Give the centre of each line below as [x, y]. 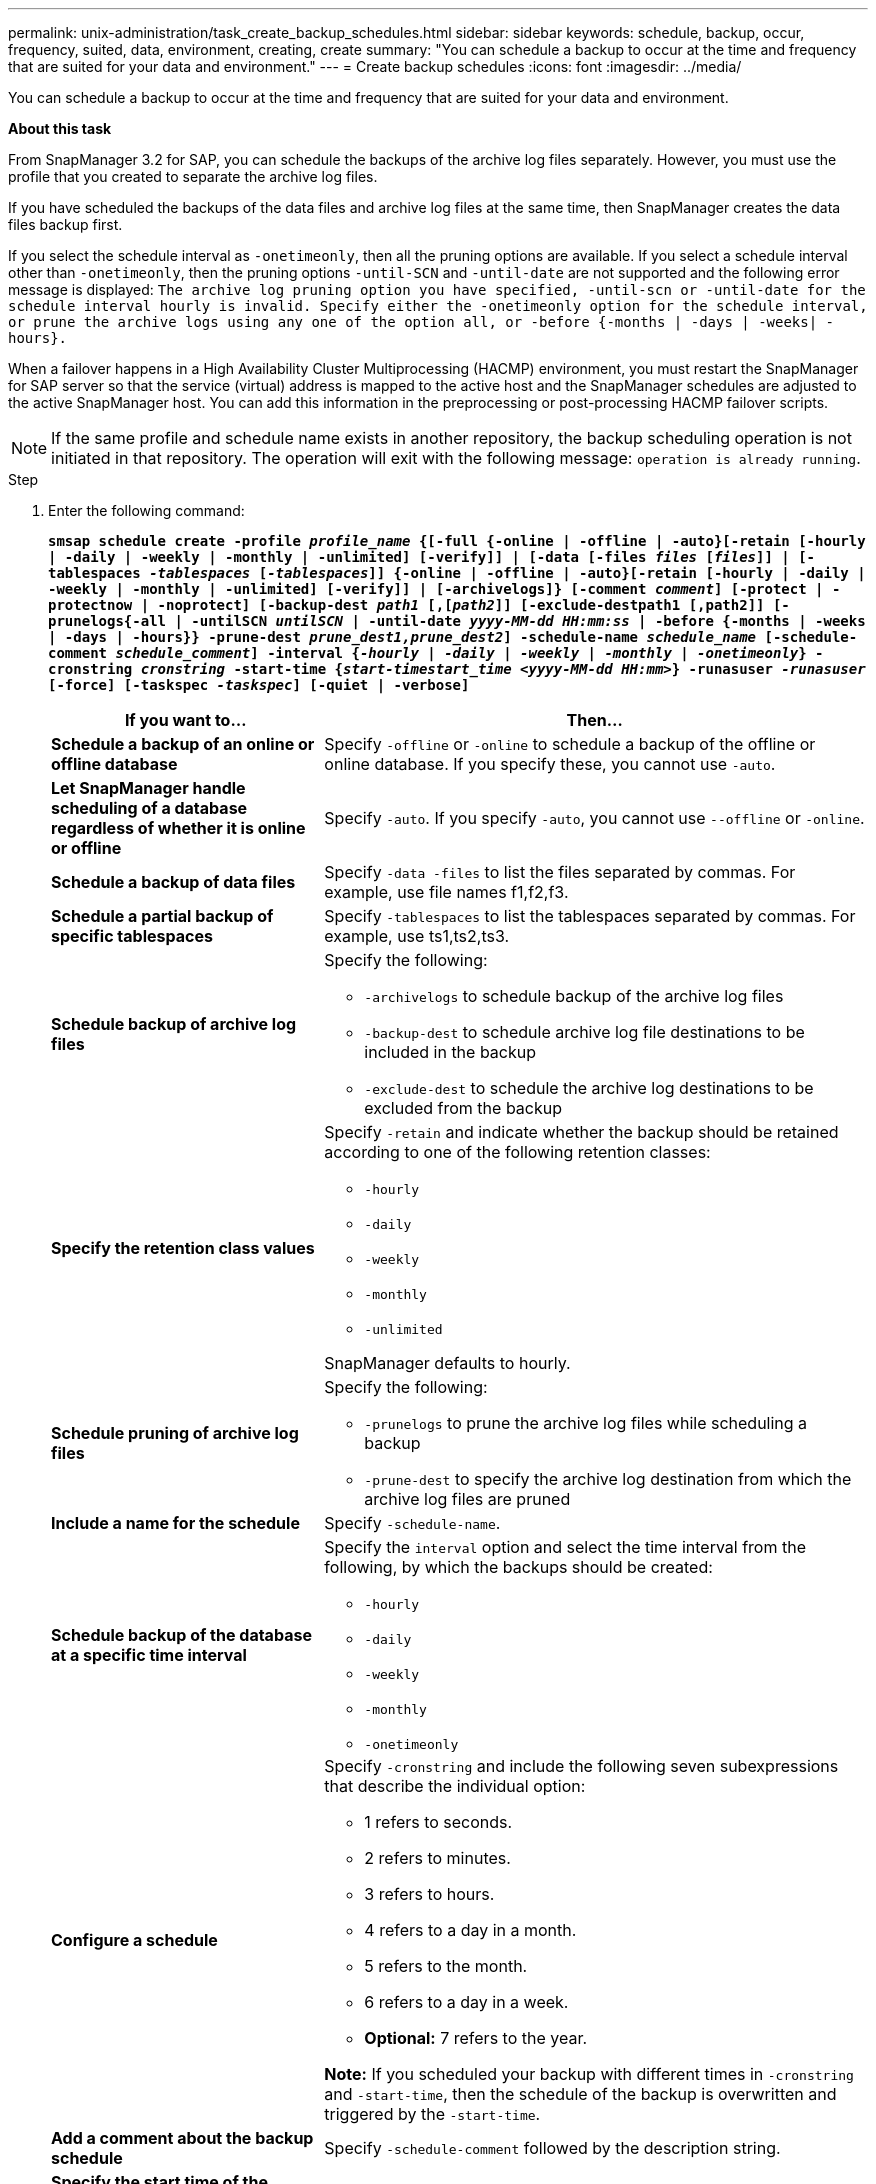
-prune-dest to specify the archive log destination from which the [608, 1479]
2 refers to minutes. [437, 1858]
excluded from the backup [463, 1108]
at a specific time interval [149, 1654]
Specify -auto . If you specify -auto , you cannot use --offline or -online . [594, 818]
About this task [60, 128]
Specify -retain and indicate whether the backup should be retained [581, 1132]
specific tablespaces [132, 936]
